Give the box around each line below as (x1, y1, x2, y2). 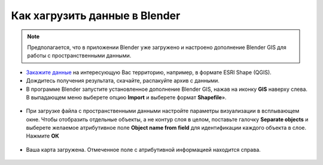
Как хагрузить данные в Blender (11, 9, 181, 22)
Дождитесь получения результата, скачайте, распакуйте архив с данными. (26, 77, 220, 84)
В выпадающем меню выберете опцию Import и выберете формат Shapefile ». (26, 93, 227, 101)
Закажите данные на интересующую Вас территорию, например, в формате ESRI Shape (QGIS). (26, 69, 272, 76)
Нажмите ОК (26, 132, 59, 140)
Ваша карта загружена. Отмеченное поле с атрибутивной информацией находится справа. (26, 146, 261, 153)
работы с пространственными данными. (27, 52, 132, 59)
